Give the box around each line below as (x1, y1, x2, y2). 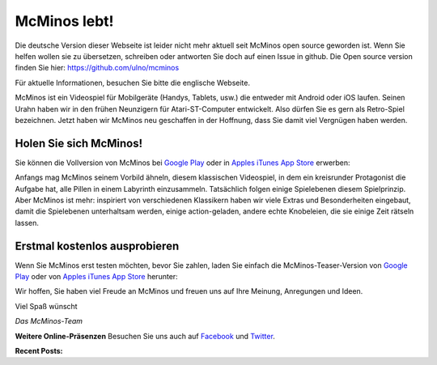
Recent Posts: (15, 346, 64, 355)
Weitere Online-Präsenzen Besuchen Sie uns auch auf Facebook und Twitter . (15, 331, 275, 341)
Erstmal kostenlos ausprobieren (15, 239, 180, 253)
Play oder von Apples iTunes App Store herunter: (15, 272, 178, 282)
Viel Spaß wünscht (15, 301, 78, 311)
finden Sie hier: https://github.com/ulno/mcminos (15, 63, 180, 73)
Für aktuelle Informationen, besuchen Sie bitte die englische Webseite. (15, 78, 251, 87)
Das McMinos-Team (15, 316, 83, 326)
